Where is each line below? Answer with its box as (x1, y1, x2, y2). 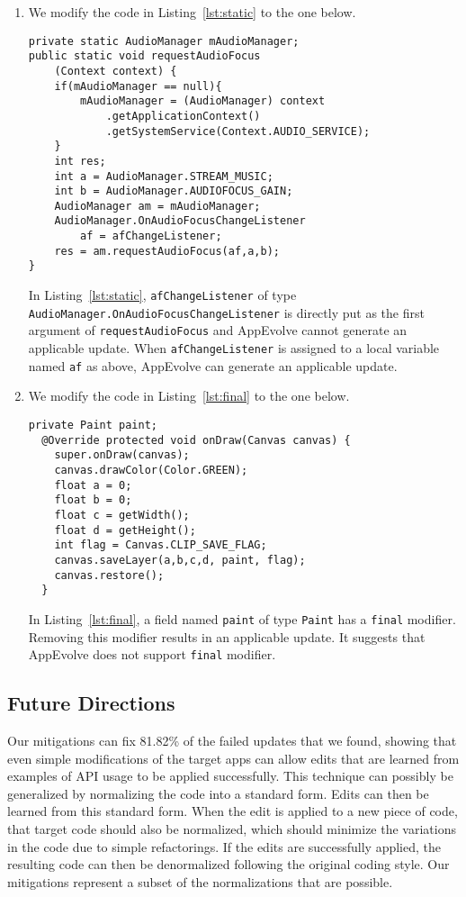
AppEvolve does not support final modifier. (28, 645, 276, 664)
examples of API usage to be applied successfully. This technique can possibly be (7, 766, 453, 785)
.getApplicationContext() (105, 109, 261, 122)
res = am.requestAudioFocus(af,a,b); (54, 244, 280, 258)
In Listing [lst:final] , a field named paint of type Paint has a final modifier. (28, 609, 456, 628)
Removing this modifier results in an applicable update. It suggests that (28, 627, 426, 646)
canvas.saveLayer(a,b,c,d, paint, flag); (54, 553, 306, 566)
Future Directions (7, 689, 175, 717)
